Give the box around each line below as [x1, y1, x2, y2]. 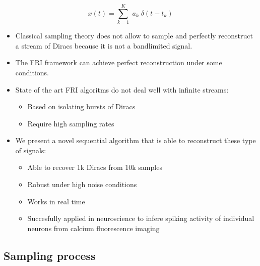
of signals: [15, 145, 46, 155]
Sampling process [4, 247, 96, 263]
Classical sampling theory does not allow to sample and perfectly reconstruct [15, 30, 253, 41]
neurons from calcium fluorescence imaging [27, 223, 160, 233]
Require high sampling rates [27, 118, 114, 128]
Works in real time [27, 196, 85, 206]
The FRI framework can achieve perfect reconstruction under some [15, 57, 222, 68]
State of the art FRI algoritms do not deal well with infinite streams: [15, 84, 229, 95]
